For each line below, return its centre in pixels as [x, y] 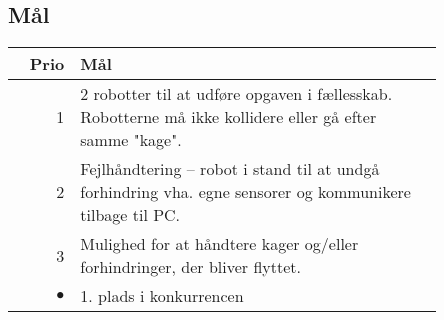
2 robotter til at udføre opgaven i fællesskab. [236, 94]
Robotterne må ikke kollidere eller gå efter [228, 117]
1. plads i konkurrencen [162, 296]
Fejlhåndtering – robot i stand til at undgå [230, 169]
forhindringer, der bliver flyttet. [191, 267]
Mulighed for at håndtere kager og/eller [219, 244]
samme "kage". [131, 140]
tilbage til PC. [130, 215]
